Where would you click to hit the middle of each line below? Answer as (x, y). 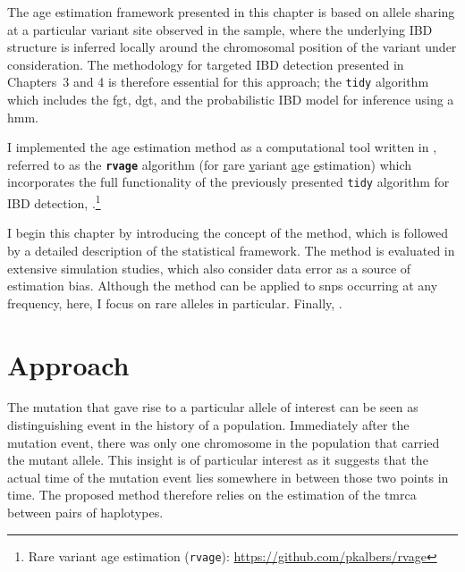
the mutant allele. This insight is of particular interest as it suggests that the (218, 460)
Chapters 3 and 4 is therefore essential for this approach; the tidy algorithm (218, 82)
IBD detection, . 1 (54, 202)
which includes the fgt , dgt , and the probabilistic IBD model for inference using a (231, 100)
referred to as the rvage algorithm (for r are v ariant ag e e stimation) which (210, 164)
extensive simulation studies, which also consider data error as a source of (209, 268)
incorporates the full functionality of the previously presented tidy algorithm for (228, 182)
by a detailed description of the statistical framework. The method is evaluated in (231, 250)
